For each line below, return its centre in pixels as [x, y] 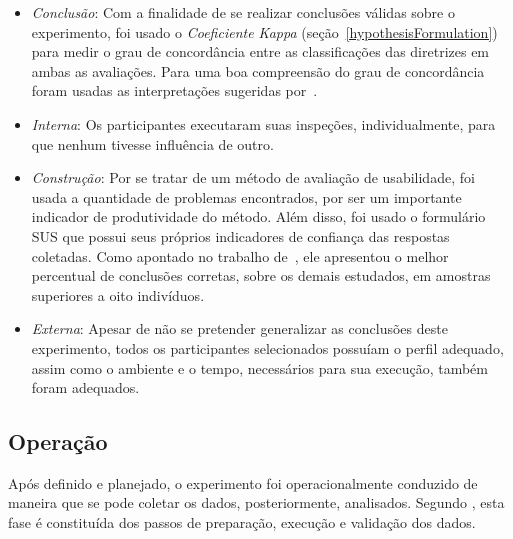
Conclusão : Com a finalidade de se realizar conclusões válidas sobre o [243, 12]
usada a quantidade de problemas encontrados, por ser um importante [246, 196]
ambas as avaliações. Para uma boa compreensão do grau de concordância [258, 70]
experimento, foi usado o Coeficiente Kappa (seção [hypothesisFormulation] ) [264, 31]
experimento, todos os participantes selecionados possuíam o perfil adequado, [267, 347]
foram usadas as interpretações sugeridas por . [174, 90]
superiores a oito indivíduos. [118, 294]
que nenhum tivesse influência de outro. [152, 143]
